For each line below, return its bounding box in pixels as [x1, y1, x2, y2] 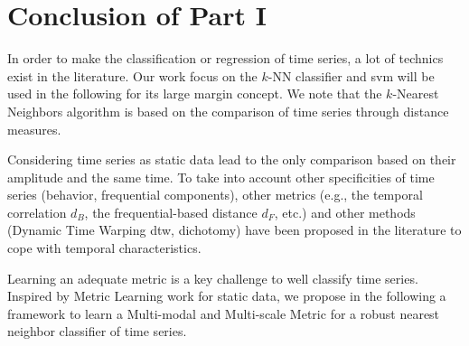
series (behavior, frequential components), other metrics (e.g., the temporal [7, 185, 423, 204]
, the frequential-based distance [84, 202, 258, 221]
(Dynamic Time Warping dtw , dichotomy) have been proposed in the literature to [7, 220, 462, 239]
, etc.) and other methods [274, 202, 416, 221]
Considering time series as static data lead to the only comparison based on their [7, 150, 456, 169]
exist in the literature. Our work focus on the [7, 66, 258, 85]
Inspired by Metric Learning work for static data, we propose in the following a [7, 286, 446, 305]
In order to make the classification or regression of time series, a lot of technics [7, 49, 444, 68]
